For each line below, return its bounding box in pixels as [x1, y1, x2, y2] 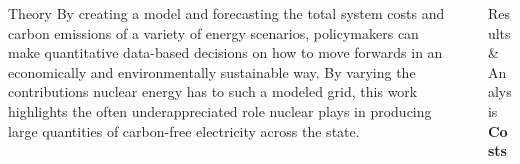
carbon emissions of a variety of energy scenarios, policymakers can [8, 22, 419, 43]
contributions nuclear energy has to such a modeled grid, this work [8, 81, 418, 102]
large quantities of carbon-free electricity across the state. [8, 120, 360, 141]
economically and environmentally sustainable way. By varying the [8, 61, 416, 82]
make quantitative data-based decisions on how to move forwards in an [8, 42, 443, 63]
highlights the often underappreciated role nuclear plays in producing [8, 100, 432, 121]
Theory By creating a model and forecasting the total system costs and [8, 3, 445, 23]
